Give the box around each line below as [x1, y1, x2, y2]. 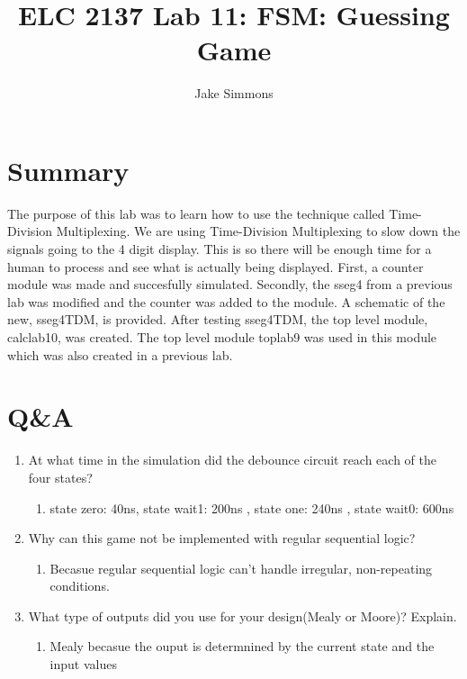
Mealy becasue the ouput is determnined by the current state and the [49, 637, 435, 656]
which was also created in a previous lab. [7, 345, 233, 364]
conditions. [49, 576, 110, 595]
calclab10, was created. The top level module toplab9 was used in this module [7, 328, 437, 346]
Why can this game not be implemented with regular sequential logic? [28, 529, 416, 548]
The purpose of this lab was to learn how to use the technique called [7, 204, 385, 222]
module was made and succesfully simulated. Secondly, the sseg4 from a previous [7, 275, 453, 294]
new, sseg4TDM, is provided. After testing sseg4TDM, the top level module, [7, 310, 428, 329]
